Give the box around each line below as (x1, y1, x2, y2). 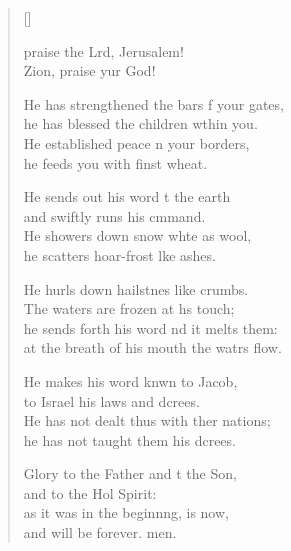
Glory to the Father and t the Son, (23, 463, 237, 484)
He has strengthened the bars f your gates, (23, 93, 284, 114)
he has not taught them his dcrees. (23, 429, 236, 450)
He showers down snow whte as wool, (23, 225, 252, 246)
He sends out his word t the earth (23, 186, 231, 207)
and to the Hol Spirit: (23, 482, 157, 503)
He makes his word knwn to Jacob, (23, 370, 238, 391)
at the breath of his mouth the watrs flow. (23, 337, 282, 358)
